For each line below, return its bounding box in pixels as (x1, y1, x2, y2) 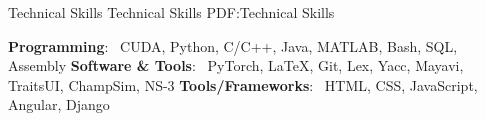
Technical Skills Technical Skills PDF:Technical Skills (8, 2, 335, 22)
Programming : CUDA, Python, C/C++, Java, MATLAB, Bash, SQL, (8, 35, 458, 56)
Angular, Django (8, 94, 110, 115)
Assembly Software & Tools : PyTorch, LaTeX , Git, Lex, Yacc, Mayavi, (8, 55, 464, 76)
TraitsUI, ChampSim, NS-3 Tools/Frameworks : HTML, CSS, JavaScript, (8, 74, 478, 95)
